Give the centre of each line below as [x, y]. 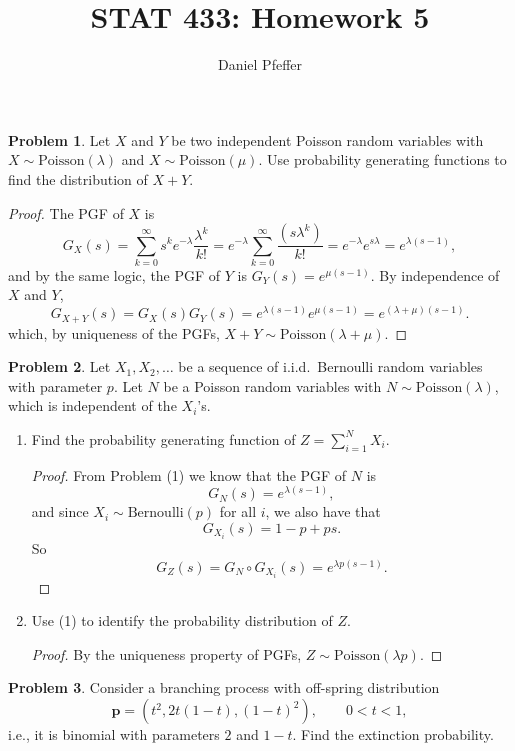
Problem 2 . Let [59, 366]
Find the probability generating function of [163, 438]
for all [238, 511]
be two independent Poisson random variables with [327, 139]
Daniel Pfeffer [260, 64]
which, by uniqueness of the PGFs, [114, 332]
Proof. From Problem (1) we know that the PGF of [189, 474]
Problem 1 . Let [59, 139]
